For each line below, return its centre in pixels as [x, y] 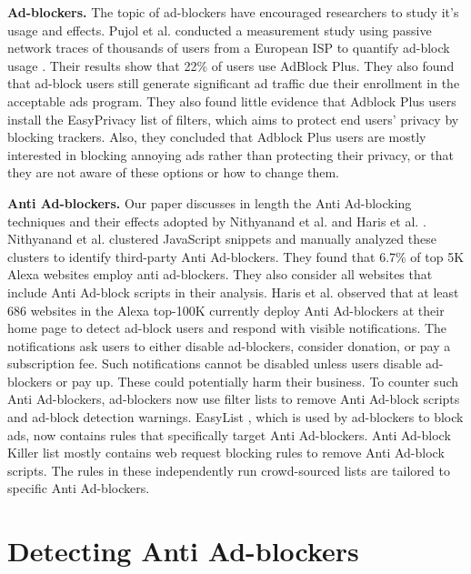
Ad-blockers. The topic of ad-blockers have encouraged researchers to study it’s [233, 12]
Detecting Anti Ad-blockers [183, 551]
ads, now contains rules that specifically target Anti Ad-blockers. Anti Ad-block [229, 434]
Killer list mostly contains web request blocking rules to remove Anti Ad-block [226, 453]
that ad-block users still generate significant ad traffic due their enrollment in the [234, 83]
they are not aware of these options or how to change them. [174, 172]
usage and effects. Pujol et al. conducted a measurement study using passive [220, 30]
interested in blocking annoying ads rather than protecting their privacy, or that [230, 154]
